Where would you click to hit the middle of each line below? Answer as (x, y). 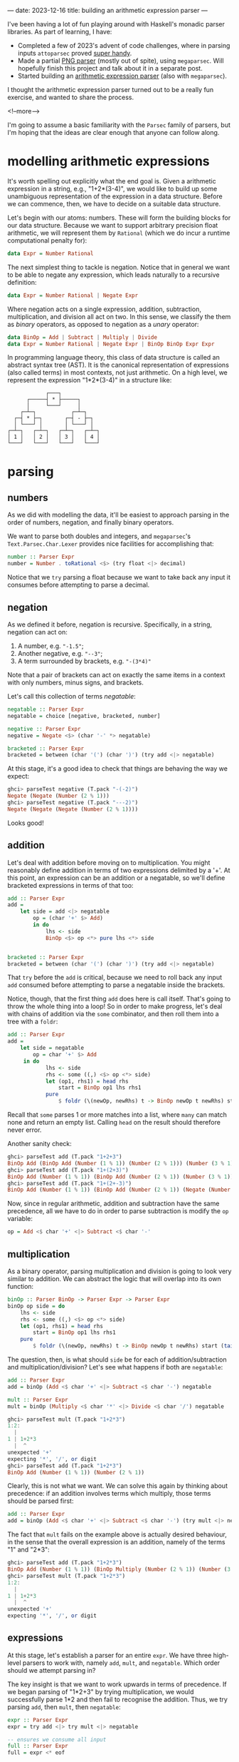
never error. (25, 1130)
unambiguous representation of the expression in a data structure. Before (115, 196)
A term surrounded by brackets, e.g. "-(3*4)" (84, 661)
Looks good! (26, 823)
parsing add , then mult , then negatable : (64, 1707)
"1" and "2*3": (28, 1550)
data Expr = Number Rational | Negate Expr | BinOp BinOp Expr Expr (111, 344)
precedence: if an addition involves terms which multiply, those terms (109, 1494)
